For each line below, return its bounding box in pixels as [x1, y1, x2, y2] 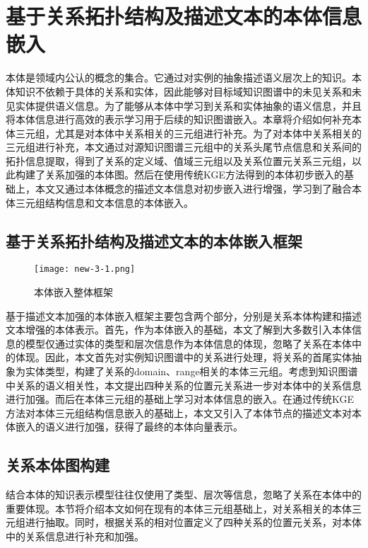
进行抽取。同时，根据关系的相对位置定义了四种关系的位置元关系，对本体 [25, 515, 362, 530]
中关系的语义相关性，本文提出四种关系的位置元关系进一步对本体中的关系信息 [6, 377, 362, 392]
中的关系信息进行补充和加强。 [6, 529, 144, 544]
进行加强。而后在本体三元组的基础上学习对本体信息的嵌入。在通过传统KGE [6, 392, 355, 406]
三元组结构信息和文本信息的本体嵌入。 [15, 195, 194, 210]
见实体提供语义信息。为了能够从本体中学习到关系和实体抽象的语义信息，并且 [6, 98, 362, 113]
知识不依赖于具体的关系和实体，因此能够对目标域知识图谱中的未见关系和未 [15, 84, 362, 98]
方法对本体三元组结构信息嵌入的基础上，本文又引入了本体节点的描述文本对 [6, 405, 352, 420]
